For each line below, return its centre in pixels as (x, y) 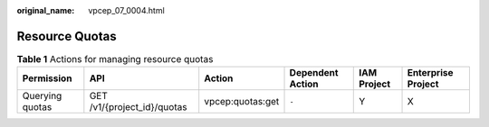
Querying (42, 96)
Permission (47, 78)
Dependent (314, 73)
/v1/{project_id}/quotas (138, 107)
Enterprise (430, 73)
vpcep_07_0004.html (126, 10)
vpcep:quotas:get (242, 102)
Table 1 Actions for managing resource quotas (115, 59)
